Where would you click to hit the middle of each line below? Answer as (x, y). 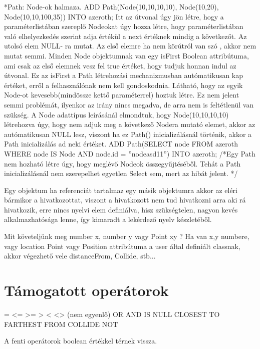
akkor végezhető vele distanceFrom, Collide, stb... (80, 256)
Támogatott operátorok (86, 290)
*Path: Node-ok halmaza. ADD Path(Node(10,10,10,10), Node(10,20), (111, 6)
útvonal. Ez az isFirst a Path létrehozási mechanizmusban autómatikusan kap (124, 75)
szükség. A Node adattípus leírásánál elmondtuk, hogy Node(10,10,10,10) (116, 114)
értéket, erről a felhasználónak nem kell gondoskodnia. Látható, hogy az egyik (123, 85)
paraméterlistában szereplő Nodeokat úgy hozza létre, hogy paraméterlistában (124, 26)
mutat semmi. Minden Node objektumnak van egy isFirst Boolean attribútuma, (126, 55)
